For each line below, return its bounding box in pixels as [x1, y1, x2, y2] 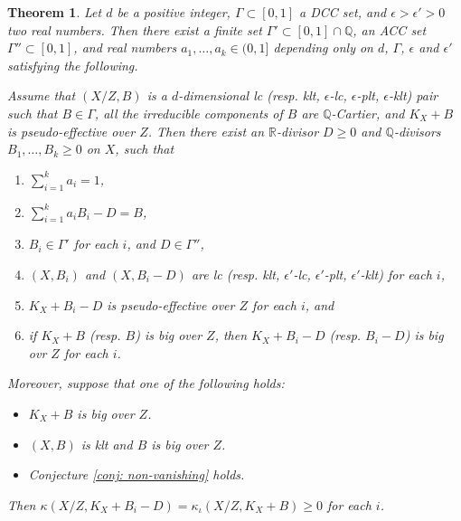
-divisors [393, 121, 441, 140]
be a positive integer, [117, 3, 230, 21]
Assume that [7, 86, 76, 105]
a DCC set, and [299, 3, 387, 21]
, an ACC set [353, 20, 427, 39]
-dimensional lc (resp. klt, [178, 86, 320, 105]
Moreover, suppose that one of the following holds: [7, 374, 285, 393]
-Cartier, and [331, 103, 405, 122]
